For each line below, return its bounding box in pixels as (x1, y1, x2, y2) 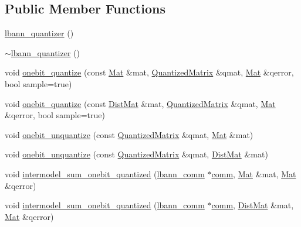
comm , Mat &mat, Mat (211, 167, 296, 180)
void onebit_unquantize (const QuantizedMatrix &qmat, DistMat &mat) (5, 148, 268, 160)
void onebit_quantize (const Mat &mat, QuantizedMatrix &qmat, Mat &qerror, (5, 66, 294, 78)
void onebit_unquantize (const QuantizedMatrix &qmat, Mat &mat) (5, 128, 253, 140)
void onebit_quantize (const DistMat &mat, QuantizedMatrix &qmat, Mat (5, 97, 276, 109)
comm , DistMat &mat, (211, 199, 294, 211)
